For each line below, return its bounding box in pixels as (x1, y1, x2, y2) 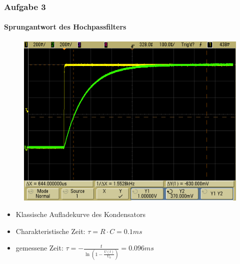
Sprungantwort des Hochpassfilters (4, 21, 126, 32)
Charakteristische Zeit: (15, 225, 85, 236)
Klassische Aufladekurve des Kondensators (15, 209, 145, 219)
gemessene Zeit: (15, 242, 63, 253)
